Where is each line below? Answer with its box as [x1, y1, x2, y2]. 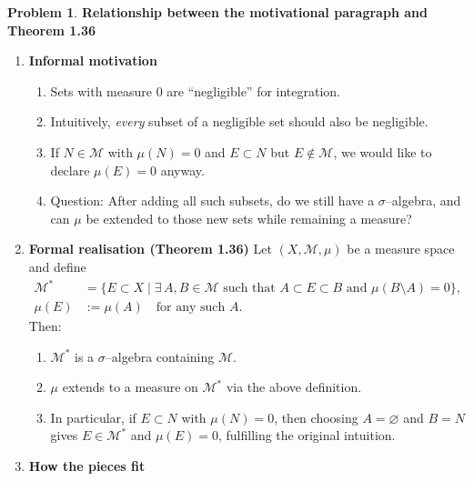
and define [28, 256, 86, 276]
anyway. [160, 160, 205, 179]
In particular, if [50, 407, 136, 426]
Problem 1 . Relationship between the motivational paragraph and [7, 3, 428, 21]
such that [223, 282, 276, 296]
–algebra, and [385, 191, 461, 210]
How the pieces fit [28, 456, 146, 476]
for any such [156, 301, 226, 315]
